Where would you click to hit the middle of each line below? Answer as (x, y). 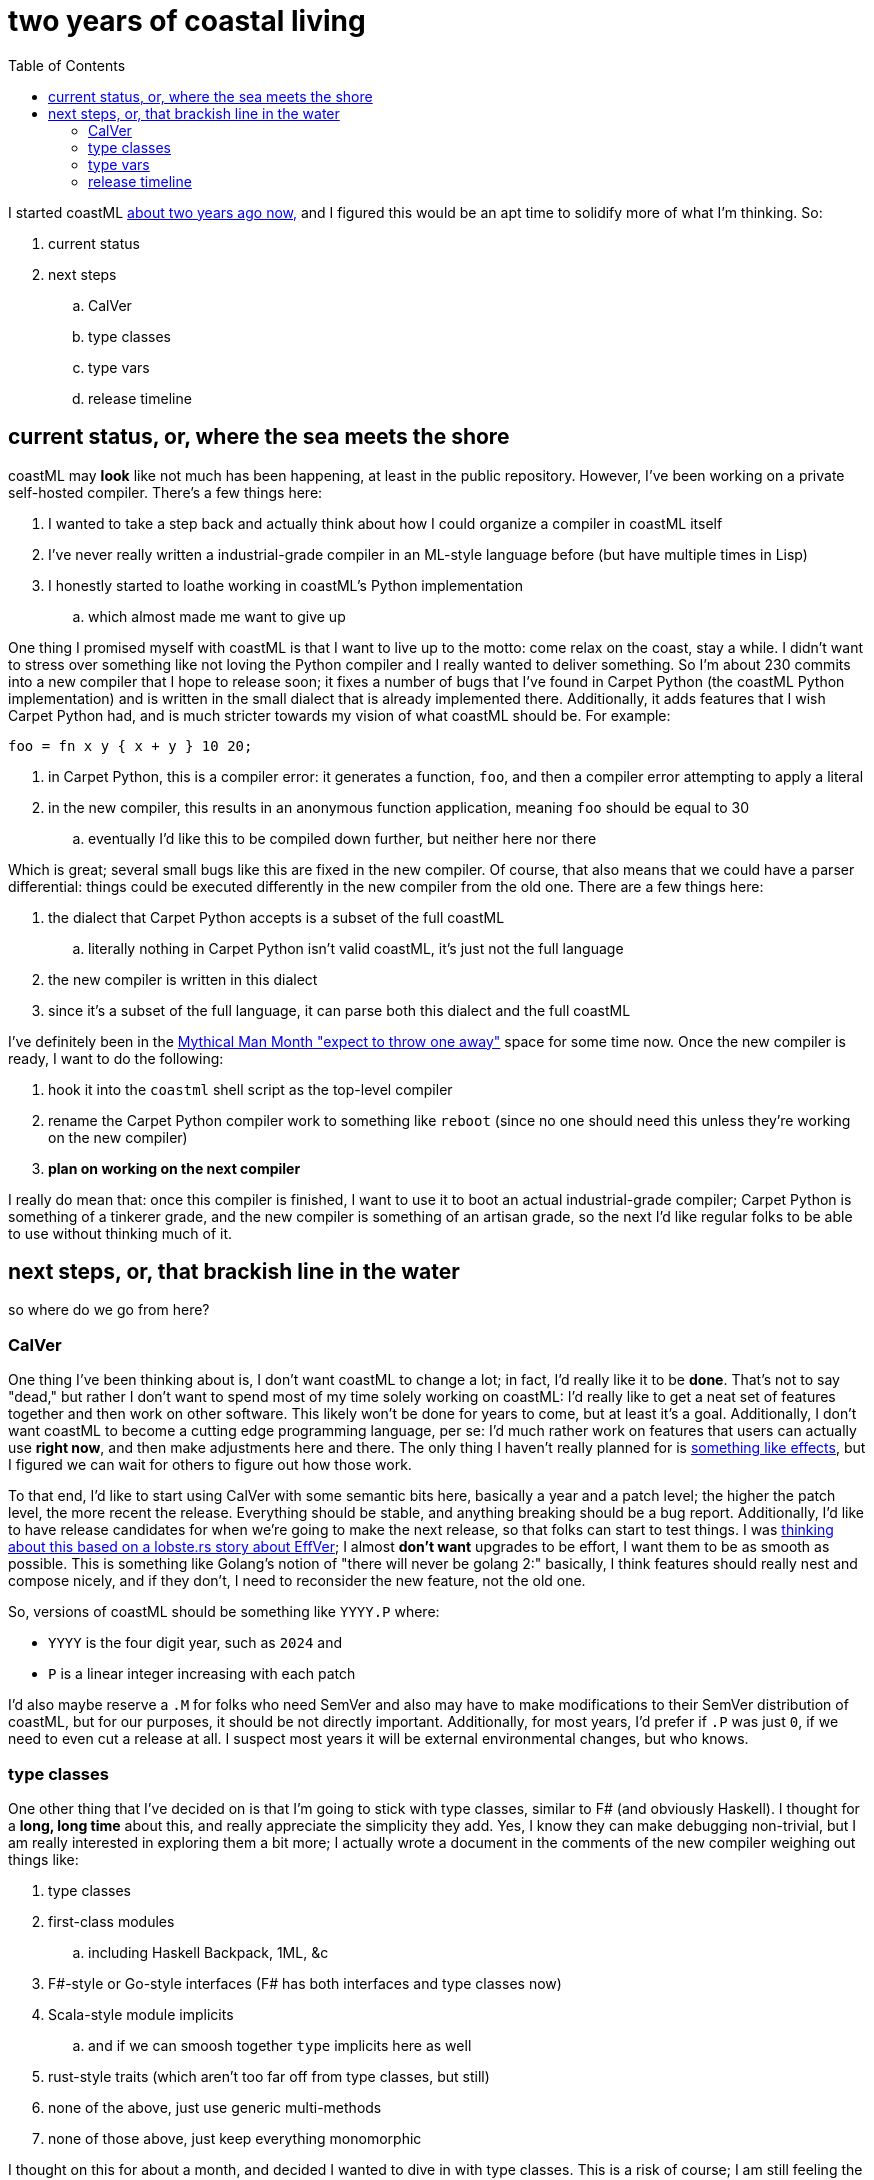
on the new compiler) (118, 1137)
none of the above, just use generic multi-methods (215, 2107)
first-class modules (111, 1921)
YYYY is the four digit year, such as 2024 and (195, 1643)
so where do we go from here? (109, 1310)
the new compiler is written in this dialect (183, 979)
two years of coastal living (187, 21)
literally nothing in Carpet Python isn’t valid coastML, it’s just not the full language (356, 948)
